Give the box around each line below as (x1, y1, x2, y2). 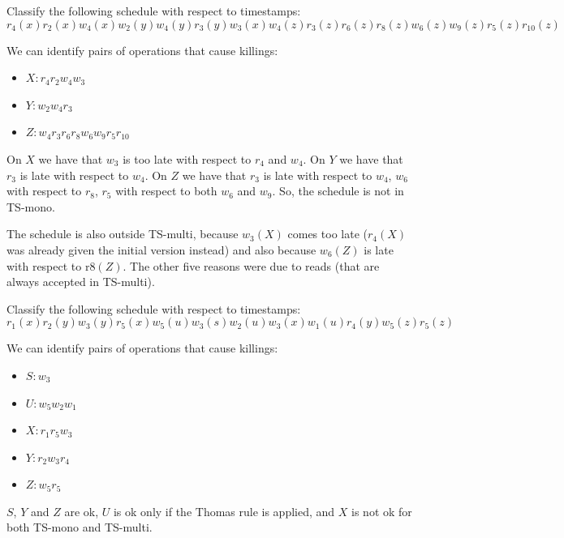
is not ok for (351, 502, 412, 519)
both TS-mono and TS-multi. (6, 519, 153, 536)
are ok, (64, 502, 99, 519)
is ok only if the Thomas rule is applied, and (113, 502, 335, 519)
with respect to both (115, 182, 217, 199)
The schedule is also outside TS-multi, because (6, 225, 239, 242)
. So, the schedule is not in (272, 182, 404, 199)
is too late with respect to (123, 150, 252, 167)
